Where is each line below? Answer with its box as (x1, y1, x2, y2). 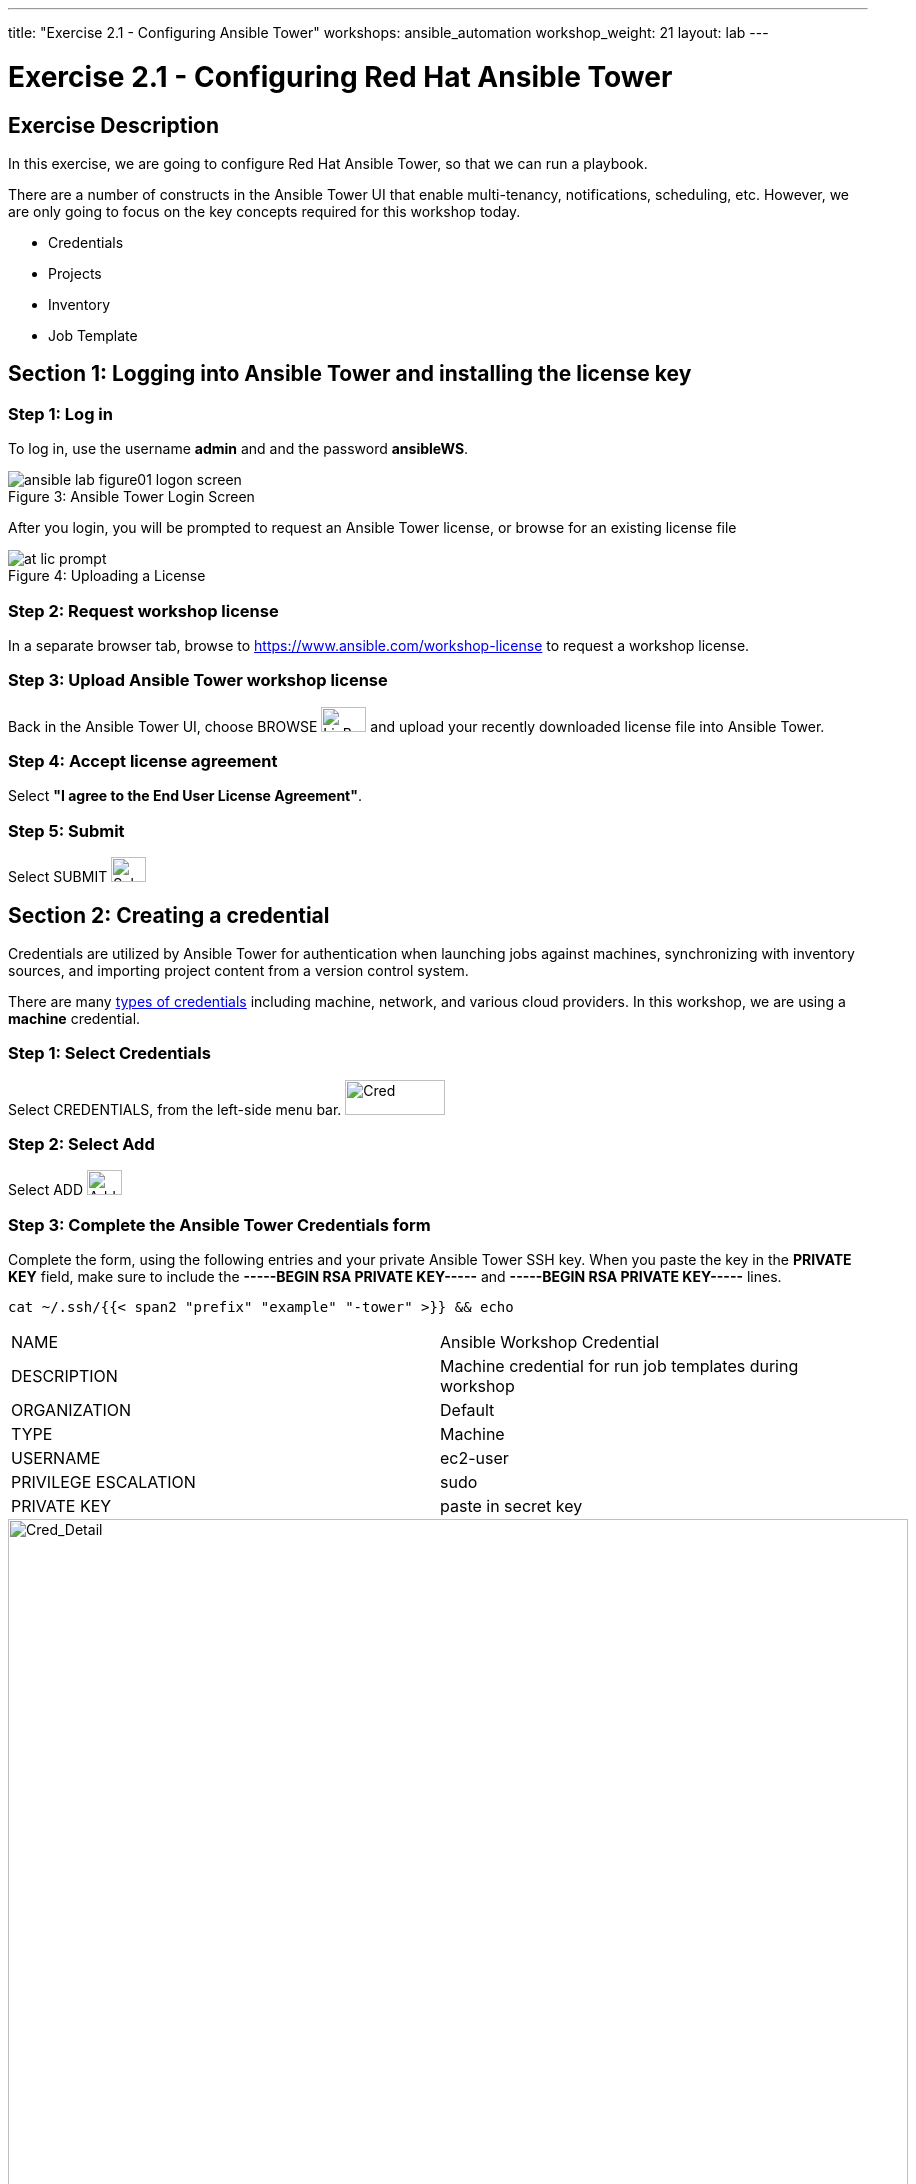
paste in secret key (440, 1496, 583, 1517)
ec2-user (440, 1448, 509, 1469)
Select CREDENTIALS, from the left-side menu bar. (8, 1100, 342, 1118)
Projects (48, 264, 102, 282)
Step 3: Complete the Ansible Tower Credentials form (8, 1214, 431, 1235)
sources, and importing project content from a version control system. (8, 961, 469, 979)
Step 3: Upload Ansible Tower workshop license (8, 670, 388, 691)
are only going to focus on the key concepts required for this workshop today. (8, 202, 521, 220)
